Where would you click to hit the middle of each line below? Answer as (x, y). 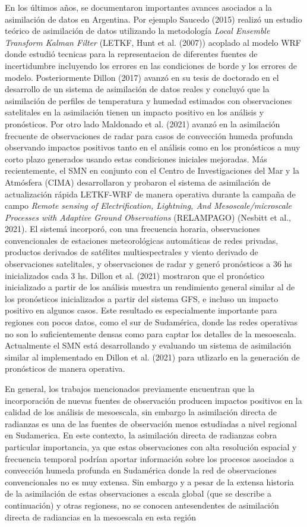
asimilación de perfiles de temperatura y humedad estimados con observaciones (148, 100)
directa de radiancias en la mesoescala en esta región (100, 517)
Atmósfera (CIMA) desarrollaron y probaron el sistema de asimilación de (138, 182)
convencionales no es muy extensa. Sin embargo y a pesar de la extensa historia (149, 481)
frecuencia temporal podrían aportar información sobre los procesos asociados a (149, 458)
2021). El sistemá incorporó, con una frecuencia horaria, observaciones (132, 229)
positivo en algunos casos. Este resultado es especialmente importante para (141, 310)
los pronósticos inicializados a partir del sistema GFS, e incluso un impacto (142, 298)
